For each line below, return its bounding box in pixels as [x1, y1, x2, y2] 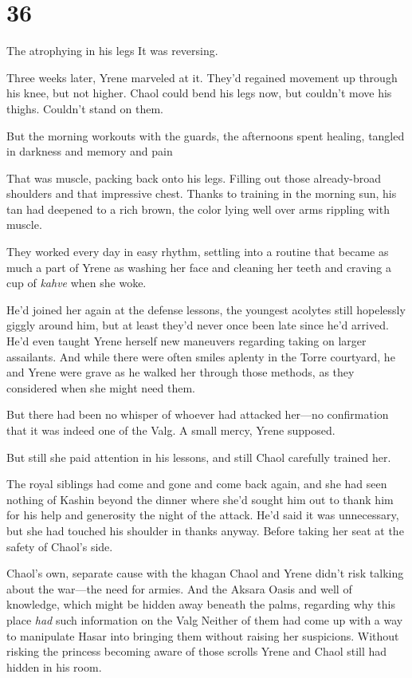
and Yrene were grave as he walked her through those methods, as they [6, 364, 355, 380]
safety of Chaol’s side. [6, 538, 113, 554]
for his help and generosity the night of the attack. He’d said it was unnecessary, [6, 507, 399, 523]
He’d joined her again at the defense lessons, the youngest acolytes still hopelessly [6, 301, 406, 317]
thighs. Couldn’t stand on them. [6, 100, 163, 116]
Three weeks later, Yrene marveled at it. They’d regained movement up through [6, 69, 398, 85]
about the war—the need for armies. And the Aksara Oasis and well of [6, 580, 352, 597]
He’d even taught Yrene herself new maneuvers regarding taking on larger [6, 333, 367, 349]
